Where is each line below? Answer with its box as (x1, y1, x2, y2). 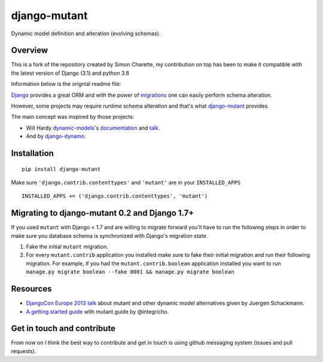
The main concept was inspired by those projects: (11, 113, 135, 121)
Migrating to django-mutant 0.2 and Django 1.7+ (11, 208, 194, 218)
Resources (11, 284, 52, 294)
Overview (11, 45, 48, 56)
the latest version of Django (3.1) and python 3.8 (11, 69, 130, 76)
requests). (11, 347, 36, 355)
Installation (11, 148, 54, 158)
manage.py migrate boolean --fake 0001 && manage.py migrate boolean (26, 269, 234, 275)
